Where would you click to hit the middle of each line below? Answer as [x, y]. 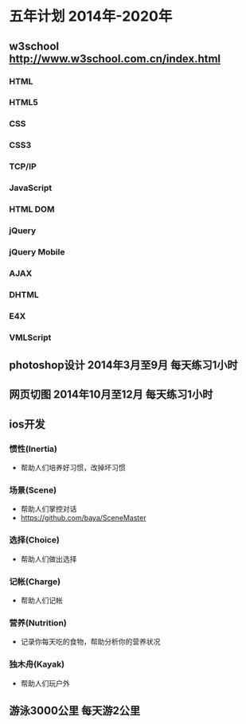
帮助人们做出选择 [49, 559]
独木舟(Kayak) [37, 664]
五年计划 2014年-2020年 [91, 16]
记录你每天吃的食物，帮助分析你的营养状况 [90, 642]
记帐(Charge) [35, 582]
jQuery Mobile [37, 251]
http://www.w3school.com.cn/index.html [115, 58]
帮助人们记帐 [41, 600]
